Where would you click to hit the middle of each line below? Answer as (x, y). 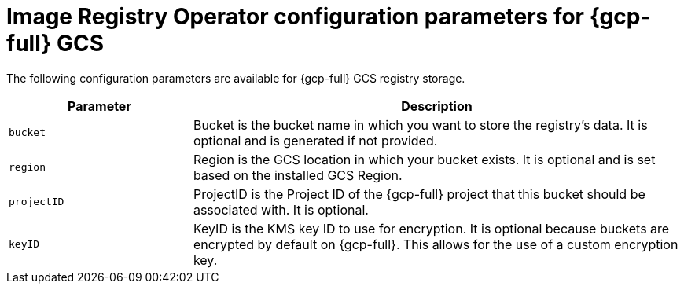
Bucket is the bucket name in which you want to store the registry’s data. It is (420, 125)
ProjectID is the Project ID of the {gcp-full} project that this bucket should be (419, 194)
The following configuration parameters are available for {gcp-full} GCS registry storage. (236, 78)
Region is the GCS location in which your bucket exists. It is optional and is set (424, 159)
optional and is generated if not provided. (315, 140)
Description (437, 106)
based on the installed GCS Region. (298, 175)
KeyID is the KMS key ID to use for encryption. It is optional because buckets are (431, 228)
